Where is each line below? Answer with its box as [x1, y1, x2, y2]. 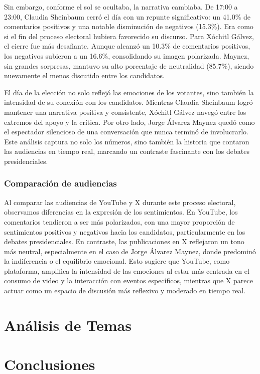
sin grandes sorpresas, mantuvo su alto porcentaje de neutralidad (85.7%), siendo [4, 60, 254, 71]
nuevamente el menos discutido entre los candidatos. [4, 70, 165, 81]
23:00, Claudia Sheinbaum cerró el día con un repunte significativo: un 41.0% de [4, 11, 251, 22]
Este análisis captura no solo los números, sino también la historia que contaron [4, 136, 249, 146]
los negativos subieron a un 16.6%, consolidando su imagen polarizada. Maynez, [4, 50, 249, 61]
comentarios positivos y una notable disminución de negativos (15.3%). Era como [4, 21, 253, 32]
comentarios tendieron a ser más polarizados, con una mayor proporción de [4, 216, 235, 227]
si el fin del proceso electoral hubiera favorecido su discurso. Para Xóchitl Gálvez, [4, 31, 254, 41]
